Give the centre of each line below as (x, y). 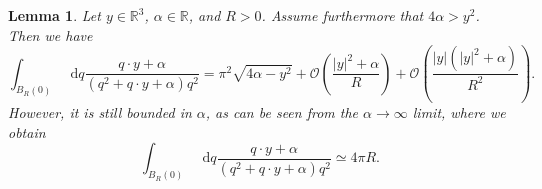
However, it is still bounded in (100, 112)
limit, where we (459, 112)
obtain (27, 131)
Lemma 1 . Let (54, 15)
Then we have (50, 34)
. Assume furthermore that (342, 15)
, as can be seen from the (282, 112)
